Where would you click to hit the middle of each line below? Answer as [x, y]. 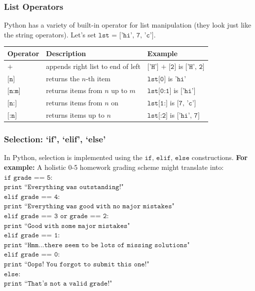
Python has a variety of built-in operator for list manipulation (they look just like [128, 25]
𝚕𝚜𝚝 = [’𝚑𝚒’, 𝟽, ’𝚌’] [126, 35]
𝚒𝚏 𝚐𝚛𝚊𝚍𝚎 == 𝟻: [28, 178]
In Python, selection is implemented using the [73, 157]
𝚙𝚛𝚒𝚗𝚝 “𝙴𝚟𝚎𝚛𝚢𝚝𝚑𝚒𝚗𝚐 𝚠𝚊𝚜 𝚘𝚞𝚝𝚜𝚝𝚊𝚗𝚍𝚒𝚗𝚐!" [64, 187]
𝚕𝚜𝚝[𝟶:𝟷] [159, 91]
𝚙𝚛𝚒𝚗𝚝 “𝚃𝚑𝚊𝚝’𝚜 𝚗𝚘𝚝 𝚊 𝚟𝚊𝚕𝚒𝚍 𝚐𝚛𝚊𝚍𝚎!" [58, 284]
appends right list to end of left [93, 66]
